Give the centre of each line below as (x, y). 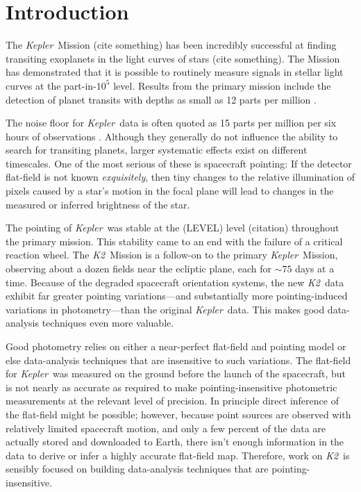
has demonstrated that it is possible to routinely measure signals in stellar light (175, 72)
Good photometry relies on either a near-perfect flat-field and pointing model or (176, 346)
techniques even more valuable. (108, 323)
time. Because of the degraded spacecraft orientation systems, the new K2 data (175, 282)
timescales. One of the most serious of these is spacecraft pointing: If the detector (179, 163)
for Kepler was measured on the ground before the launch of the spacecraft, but (176, 374)
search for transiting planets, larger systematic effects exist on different (157, 150)
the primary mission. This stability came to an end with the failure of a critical (174, 241)
